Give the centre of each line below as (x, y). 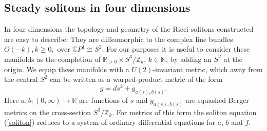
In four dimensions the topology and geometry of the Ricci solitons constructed (129, 29)
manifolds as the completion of (52, 59)
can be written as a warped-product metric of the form (136, 79)
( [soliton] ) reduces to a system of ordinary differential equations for (110, 122)
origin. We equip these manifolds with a (67, 69)
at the (233, 59)
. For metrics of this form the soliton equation (184, 112)
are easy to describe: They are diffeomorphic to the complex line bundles (119, 39)
